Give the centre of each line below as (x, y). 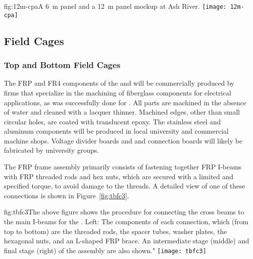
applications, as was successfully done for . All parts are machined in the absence (125, 102)
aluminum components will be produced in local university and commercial (116, 131)
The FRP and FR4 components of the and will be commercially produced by (119, 83)
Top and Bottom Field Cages (62, 65)
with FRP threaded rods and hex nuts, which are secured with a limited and (119, 176)
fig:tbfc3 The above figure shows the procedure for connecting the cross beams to (124, 212)
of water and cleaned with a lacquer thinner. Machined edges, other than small (122, 112)
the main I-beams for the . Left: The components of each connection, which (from (126, 222)
